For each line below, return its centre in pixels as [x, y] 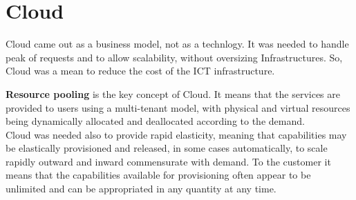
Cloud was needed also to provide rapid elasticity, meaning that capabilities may [176, 134]
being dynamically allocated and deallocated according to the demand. [155, 121]
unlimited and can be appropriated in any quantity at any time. [141, 189]
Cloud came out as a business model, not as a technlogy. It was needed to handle [177, 44]
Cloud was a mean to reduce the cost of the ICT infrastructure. [140, 71]
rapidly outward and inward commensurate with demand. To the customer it [168, 161]
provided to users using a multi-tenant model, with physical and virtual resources [178, 107]
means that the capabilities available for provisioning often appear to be [158, 175]
